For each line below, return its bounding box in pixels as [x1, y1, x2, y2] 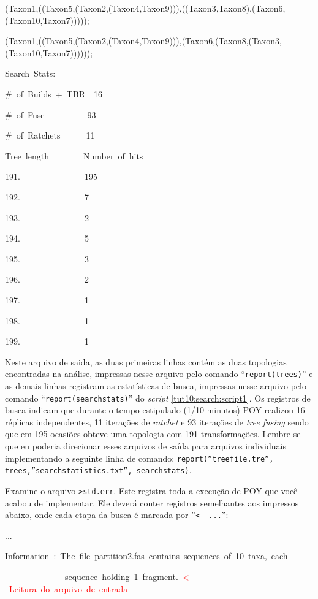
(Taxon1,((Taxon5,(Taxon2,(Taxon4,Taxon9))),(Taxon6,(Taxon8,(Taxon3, [5, 34, 282, 47]
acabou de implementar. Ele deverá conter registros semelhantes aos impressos [5, 496, 299, 509]
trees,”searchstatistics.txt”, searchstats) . [5, 464, 192, 476]
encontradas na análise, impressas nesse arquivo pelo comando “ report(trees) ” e [5, 367, 313, 380]
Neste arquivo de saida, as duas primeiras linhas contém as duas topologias [5, 355, 287, 368]
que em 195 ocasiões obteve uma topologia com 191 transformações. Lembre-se [5, 427, 301, 440]
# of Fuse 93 [5, 108, 96, 121]
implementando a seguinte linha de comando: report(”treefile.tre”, [5, 451, 274, 464]
